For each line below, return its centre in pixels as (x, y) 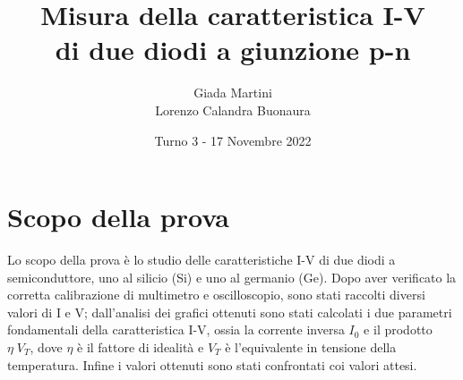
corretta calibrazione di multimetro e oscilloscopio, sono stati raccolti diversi (216, 295)
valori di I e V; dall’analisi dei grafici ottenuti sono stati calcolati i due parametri (230, 312)
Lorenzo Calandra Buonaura (233, 110)
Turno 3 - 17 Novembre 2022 (233, 140)
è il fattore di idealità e (141, 347)
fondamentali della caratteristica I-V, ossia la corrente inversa (176, 329)
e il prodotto (398, 329)
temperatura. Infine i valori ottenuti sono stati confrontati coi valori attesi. (212, 364)
